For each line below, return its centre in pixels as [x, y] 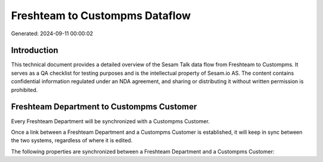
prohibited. [25, 90]
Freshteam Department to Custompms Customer [104, 107]
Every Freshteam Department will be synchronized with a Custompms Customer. [110, 121]
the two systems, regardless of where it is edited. [72, 140]
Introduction [35, 51]
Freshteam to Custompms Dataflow [101, 16]
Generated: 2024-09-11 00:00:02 [52, 33]
